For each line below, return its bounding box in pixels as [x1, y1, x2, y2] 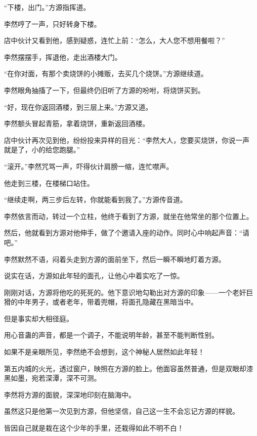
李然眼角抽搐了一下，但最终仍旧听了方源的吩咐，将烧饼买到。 [4, 85, 205, 95]
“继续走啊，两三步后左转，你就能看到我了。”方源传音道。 [4, 194, 187, 205]
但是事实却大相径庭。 [4, 313, 73, 323]
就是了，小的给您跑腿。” [4, 144, 80, 155]
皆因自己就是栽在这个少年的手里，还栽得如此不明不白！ [4, 423, 184, 433]
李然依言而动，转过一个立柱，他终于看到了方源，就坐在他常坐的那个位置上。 [4, 211, 253, 221]
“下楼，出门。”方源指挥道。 [4, 2, 90, 12]
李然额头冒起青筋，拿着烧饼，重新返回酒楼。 [4, 118, 149, 129]
